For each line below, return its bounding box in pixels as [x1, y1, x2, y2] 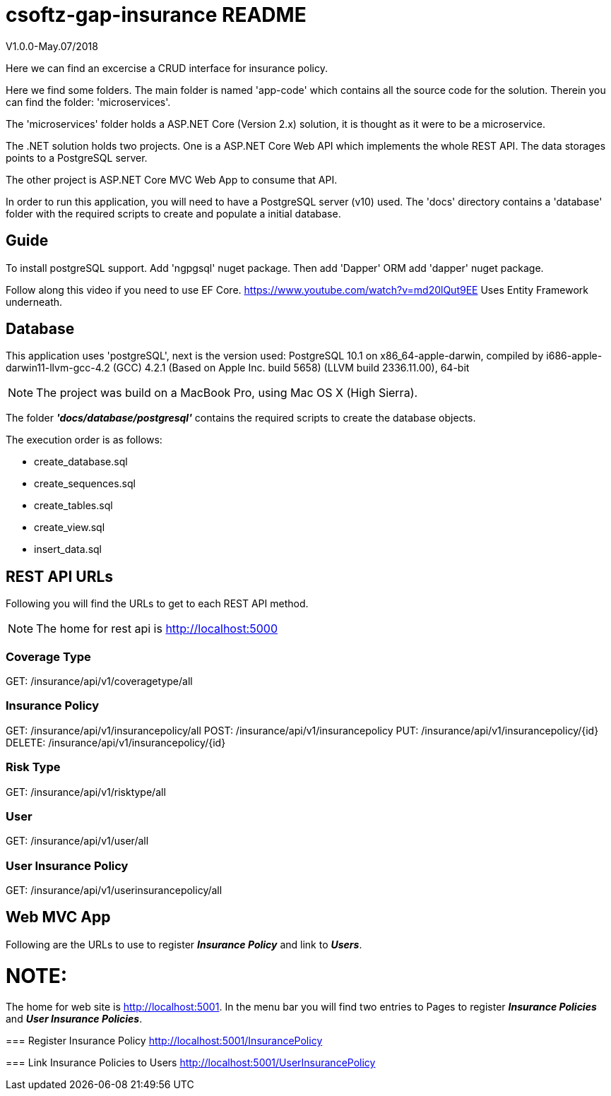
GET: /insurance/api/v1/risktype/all [6, 785, 166, 798]
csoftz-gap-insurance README [6, 3, 307, 27]
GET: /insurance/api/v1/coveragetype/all [6, 675, 193, 688]
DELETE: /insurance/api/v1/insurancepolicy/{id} [6, 736, 226, 749]
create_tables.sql [34, 499, 113, 512]
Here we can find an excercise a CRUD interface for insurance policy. [6, 61, 328, 74]
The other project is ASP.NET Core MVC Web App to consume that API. [6, 173, 338, 186]
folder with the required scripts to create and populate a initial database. [6, 207, 341, 220]
